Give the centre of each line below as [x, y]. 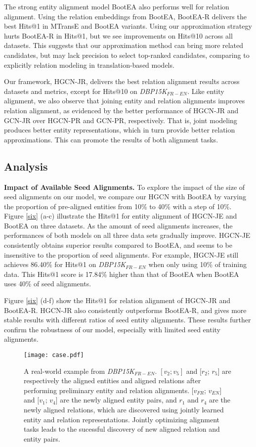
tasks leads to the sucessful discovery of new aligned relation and [122, 429]
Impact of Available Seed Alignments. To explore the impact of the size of [125, 187]
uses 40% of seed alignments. [48, 284]
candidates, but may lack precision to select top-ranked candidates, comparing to [127, 55]
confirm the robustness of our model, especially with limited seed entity [112, 329]
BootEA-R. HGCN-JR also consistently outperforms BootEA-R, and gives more [125, 310]
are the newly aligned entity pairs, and [118, 400]
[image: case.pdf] [54, 355]
